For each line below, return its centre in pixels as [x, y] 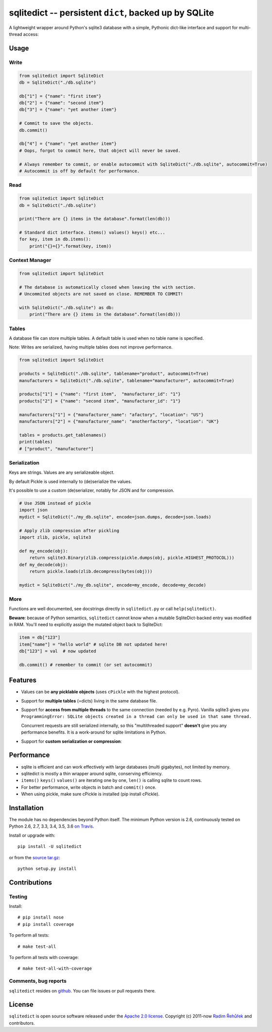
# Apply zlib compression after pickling [69, 530]
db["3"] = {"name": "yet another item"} [68, 110]
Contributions [30, 882]
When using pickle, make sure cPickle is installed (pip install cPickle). [90, 794]
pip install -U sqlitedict [50, 847]
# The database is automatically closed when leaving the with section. [108, 287]
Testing [18, 897]
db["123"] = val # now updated [58, 651]
